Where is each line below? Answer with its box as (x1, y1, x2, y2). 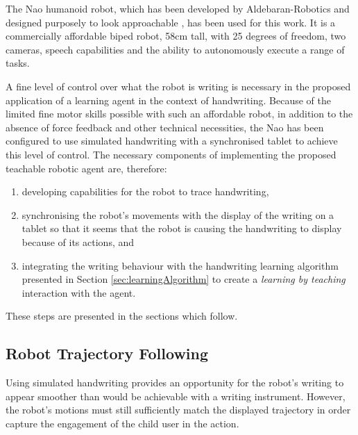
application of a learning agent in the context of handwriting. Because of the (6, 92, 331, 107)
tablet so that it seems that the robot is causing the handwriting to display (22, 221, 342, 236)
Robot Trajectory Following (6, 343, 209, 364)
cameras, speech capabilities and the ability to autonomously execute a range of (6, 42, 345, 56)
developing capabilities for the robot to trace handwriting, (22, 184, 269, 199)
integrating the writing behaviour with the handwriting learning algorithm (22, 258, 339, 272)
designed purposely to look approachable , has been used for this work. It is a (6, 15, 336, 29)
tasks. (6, 56, 30, 70)
